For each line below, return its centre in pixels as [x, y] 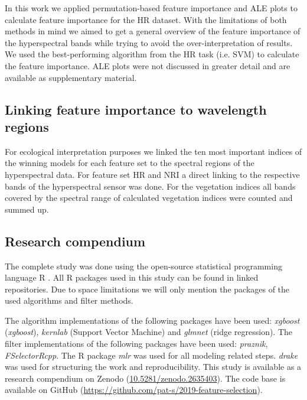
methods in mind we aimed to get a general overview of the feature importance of [153, 31]
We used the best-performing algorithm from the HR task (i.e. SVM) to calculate [152, 54]
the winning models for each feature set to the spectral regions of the [130, 163]
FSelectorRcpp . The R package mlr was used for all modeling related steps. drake [151, 355]
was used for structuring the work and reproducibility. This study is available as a [153, 367]
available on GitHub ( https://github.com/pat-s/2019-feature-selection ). [134, 390]
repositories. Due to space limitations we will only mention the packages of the [147, 289]
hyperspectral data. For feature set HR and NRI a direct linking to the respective [152, 174]
